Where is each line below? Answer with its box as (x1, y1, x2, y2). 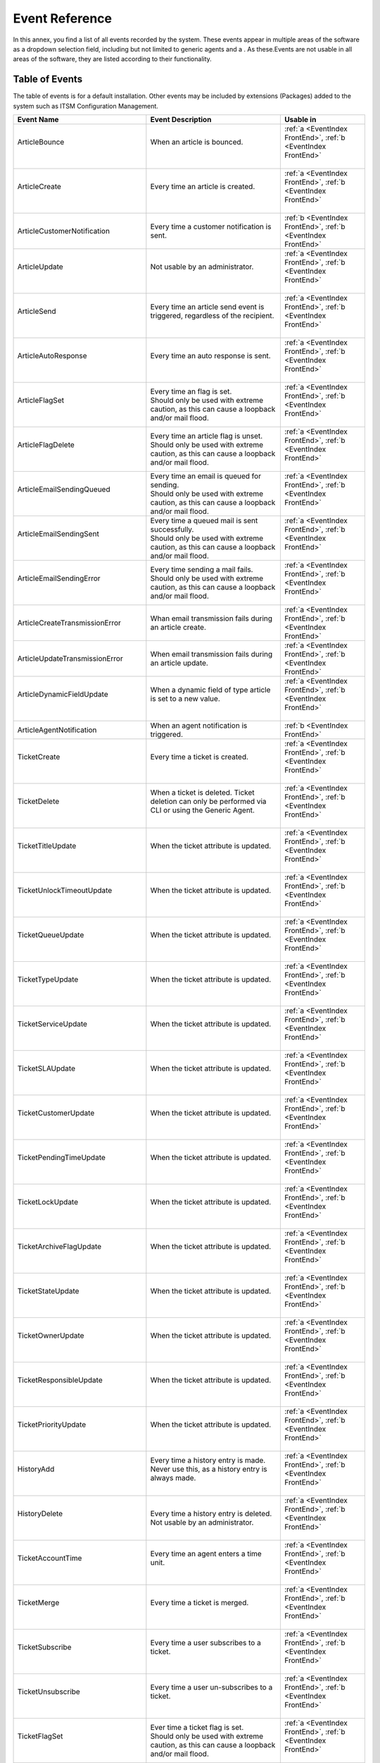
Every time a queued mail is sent (150, 516, 258, 525)
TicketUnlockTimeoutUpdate (17, 886, 113, 896)
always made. (150, 1473, 196, 1483)
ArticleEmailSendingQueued (17, 484, 110, 494)
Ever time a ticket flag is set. (150, 1723, 244, 1733)
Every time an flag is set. (150, 386, 232, 396)
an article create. (150, 623, 207, 633)
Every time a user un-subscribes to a (150, 1683, 273, 1692)
